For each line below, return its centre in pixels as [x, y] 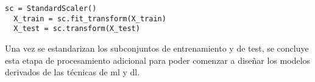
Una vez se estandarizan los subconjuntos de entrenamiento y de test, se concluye [157, 48]
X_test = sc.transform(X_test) [77, 29]
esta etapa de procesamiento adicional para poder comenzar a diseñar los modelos [158, 60]
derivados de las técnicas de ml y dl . [73, 72]
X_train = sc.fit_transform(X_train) [90, 19]
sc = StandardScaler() [51, 9]
